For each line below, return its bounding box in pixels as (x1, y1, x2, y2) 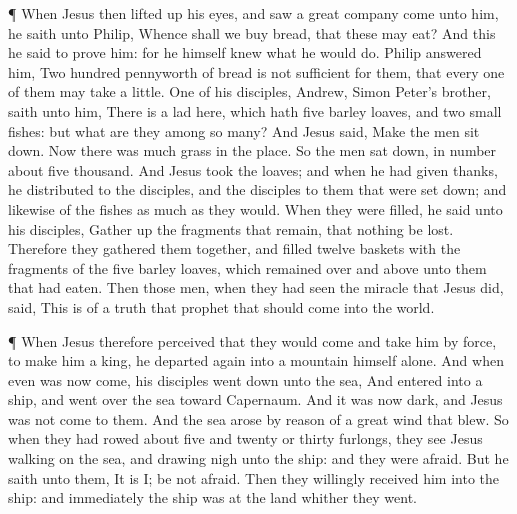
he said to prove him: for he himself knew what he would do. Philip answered (8, 42, 482, 63)
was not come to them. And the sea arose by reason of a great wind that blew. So (8, 408, 509, 429)
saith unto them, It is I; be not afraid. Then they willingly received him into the (8, 467, 500, 488)
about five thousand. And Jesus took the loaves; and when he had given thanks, (8, 159, 498, 180)
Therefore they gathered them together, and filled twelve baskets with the (8, 238, 461, 259)
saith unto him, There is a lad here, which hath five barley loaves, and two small (8, 100, 502, 121)
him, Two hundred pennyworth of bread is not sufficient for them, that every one (8, 61, 505, 82)
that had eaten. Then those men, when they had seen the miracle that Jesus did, (8, 277, 504, 298)
